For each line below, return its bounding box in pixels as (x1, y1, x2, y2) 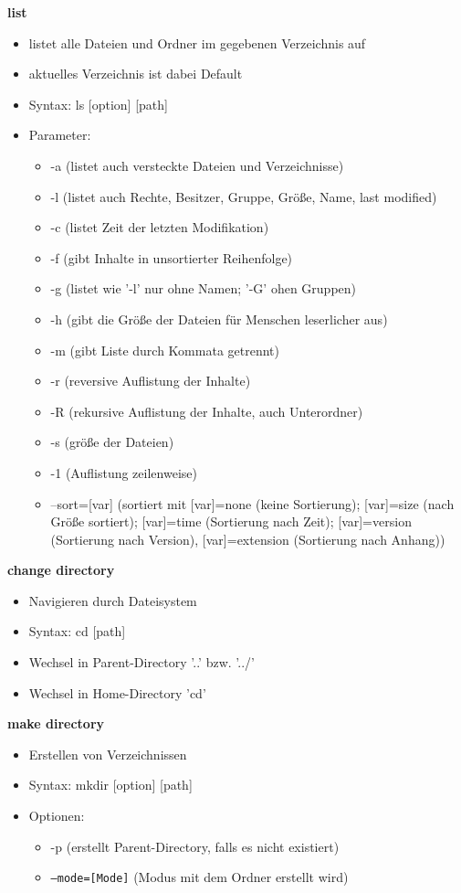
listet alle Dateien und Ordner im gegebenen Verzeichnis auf (28, 33, 366, 52)
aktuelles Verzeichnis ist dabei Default (28, 64, 243, 83)
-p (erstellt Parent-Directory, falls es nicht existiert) (50, 836, 340, 856)
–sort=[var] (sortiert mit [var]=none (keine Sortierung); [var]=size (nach (50, 494, 455, 513)
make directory (7, 714, 105, 733)
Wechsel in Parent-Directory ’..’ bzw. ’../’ (28, 653, 255, 672)
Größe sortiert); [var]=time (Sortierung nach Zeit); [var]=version (50, 512, 412, 531)
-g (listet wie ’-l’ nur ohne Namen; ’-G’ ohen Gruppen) (50, 279, 357, 298)
